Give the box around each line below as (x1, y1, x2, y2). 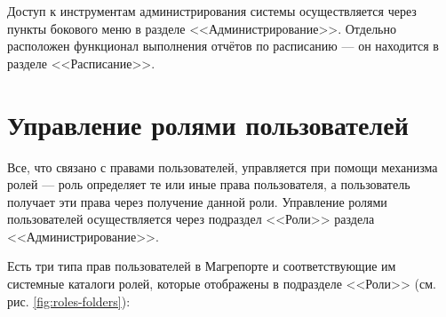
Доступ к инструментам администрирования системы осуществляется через (7, 2, 417, 20)
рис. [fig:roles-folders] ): (7, 291, 131, 310)
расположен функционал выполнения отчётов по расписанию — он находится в (7, 36, 439, 55)
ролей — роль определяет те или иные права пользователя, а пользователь (7, 175, 410, 194)
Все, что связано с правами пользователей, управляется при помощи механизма (7, 157, 438, 176)
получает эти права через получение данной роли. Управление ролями (7, 192, 387, 210)
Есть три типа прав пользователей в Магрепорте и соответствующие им (7, 257, 396, 275)
